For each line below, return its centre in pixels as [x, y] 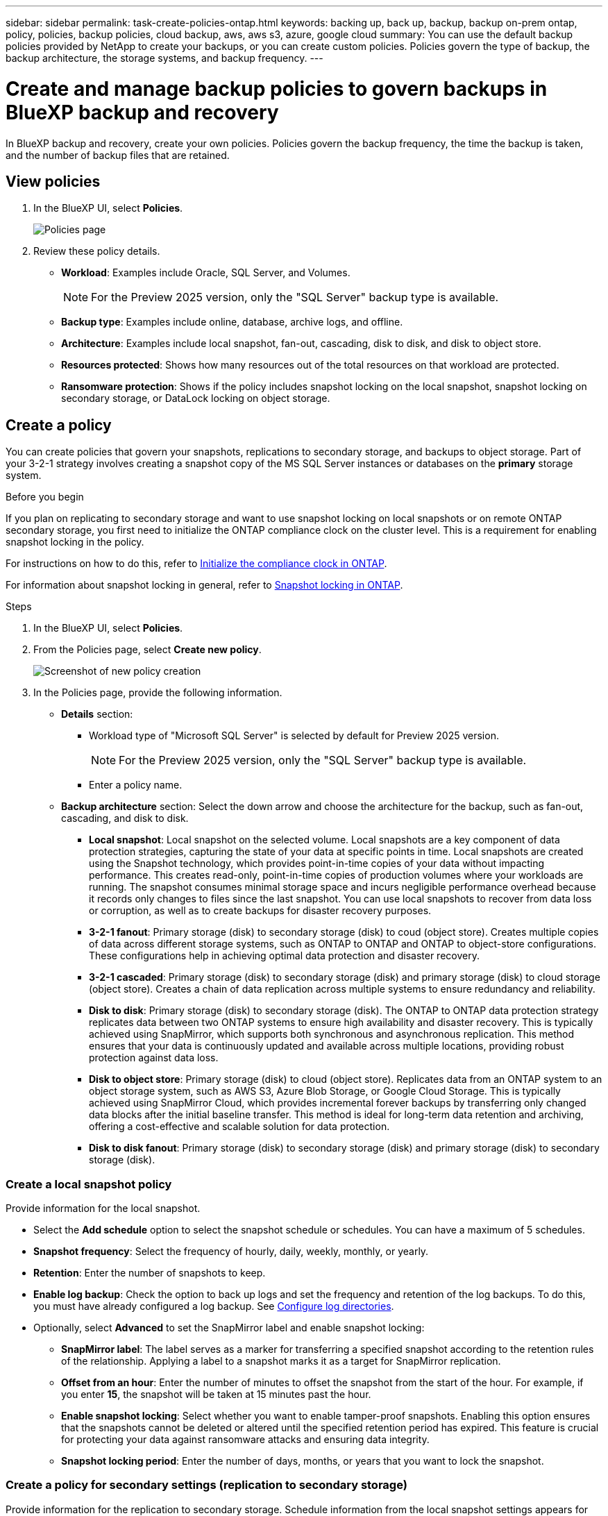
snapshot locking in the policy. [75, 542]
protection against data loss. [154, 1058]
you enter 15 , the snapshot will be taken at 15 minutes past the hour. [216, 1394]
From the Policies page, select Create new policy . [147, 650]
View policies [53, 181]
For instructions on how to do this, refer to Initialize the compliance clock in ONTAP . [196, 564]
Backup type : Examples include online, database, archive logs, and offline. [232, 322]
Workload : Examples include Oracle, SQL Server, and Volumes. [206, 273]
